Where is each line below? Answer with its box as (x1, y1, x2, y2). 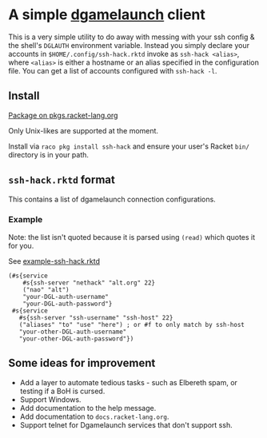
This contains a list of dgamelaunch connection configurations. (8, 194, 216, 204)
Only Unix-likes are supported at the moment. (8, 125, 158, 135)
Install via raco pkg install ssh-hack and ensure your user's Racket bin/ (8, 141, 250, 151)
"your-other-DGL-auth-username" (18, 328, 127, 336)
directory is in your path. (8, 149, 90, 159)
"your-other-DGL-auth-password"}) (18, 334, 134, 343)
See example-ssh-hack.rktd (8, 256, 100, 265)
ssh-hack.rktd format (8, 173, 116, 187)
